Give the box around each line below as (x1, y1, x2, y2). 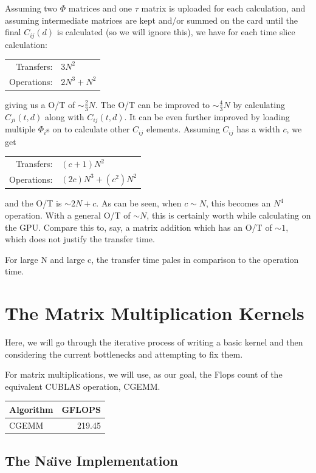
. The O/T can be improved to (95, 98, 210, 111)
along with (44, 110, 84, 123)
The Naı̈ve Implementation (5, 451, 178, 470)
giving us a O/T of (5, 98, 75, 111)
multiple (5, 123, 36, 135)
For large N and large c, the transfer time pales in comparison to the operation (5, 253, 299, 265)
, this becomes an (206, 197, 271, 209)
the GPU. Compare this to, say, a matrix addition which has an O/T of (5, 220, 272, 233)
